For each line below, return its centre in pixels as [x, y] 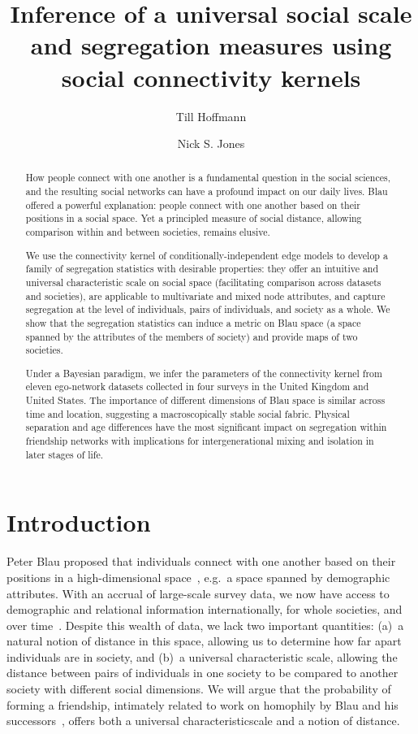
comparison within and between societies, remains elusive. [148, 232]
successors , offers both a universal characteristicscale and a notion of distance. [203, 721]
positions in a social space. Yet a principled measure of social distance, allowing [194, 218]
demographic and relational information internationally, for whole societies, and [205, 609]
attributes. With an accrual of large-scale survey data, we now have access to [198, 593]
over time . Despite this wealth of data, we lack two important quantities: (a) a [205, 625]
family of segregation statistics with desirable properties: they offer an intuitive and [202, 269]
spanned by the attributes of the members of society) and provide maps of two [192, 336]
